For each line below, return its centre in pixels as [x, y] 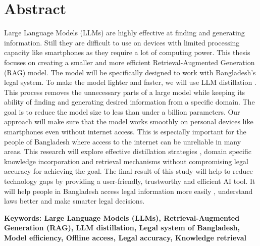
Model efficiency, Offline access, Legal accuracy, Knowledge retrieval [125, 237]
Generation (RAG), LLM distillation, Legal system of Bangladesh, [122, 228]
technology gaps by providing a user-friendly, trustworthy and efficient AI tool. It [130, 181]
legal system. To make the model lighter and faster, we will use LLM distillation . [130, 82]
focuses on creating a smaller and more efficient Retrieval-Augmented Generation [129, 62]
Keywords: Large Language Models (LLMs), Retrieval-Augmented [122, 217]
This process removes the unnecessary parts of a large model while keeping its [125, 92]
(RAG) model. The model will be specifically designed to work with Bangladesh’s [130, 72]
